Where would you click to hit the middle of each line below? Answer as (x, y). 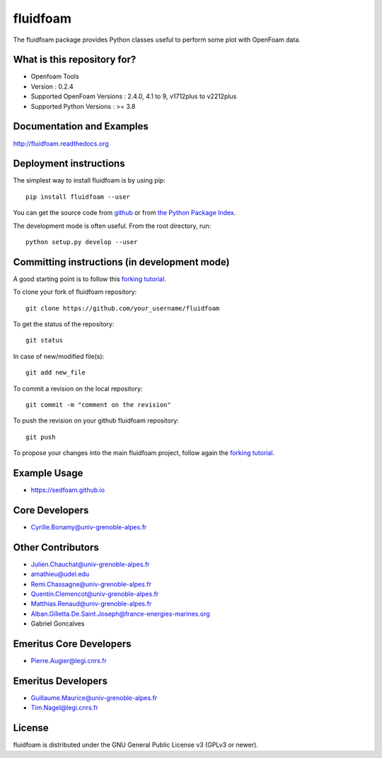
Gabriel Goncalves (58, 624)
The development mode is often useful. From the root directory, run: (112, 226)
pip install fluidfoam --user (78, 197)
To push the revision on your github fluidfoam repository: (96, 420)
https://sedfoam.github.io (68, 490)
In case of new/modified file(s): (59, 356)
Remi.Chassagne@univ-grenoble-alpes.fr (91, 584)
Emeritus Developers (60, 681)
